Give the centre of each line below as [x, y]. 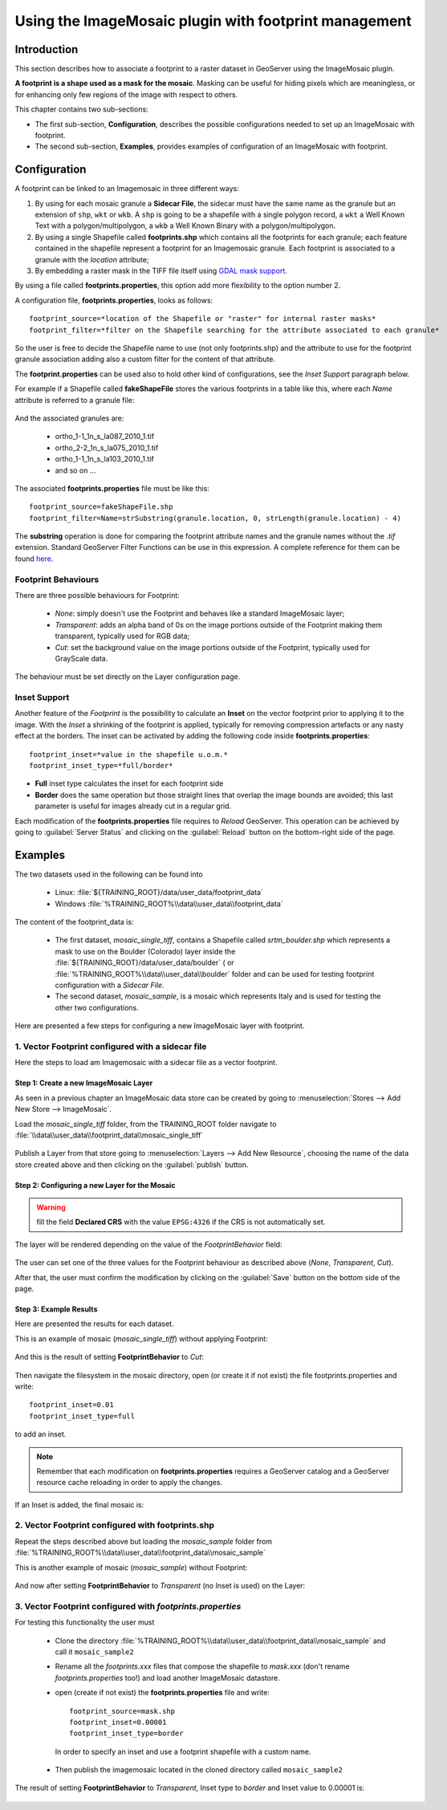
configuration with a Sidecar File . [110, 985]
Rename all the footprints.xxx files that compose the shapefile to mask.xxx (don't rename [202, 1666]
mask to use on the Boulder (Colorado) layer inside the [145, 951]
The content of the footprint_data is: [74, 922]
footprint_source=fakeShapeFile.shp [101, 507]
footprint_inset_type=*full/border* [101, 766]
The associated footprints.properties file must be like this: [112, 488]
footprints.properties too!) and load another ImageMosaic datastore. [167, 1678]
